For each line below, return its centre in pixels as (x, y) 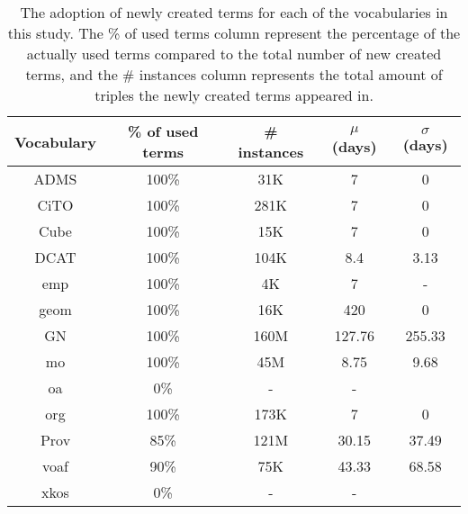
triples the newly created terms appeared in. (234, 95)
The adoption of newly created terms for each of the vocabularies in (234, 12)
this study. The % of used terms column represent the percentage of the (234, 33)
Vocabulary (55, 141)
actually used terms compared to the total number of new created (234, 54)
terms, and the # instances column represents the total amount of (234, 74)
